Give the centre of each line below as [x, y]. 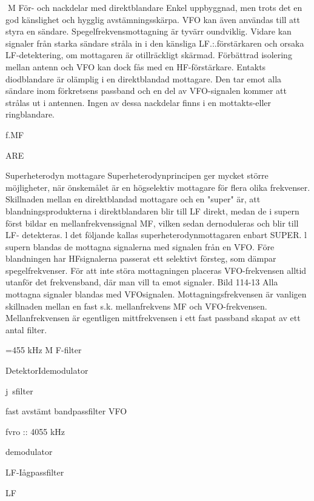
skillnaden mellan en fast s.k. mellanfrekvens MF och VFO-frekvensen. [136, 306]
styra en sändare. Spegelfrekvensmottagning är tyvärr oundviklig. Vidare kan [149, 31]
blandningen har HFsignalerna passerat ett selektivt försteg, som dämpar [141, 258]
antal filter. [26, 329]
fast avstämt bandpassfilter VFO [66, 411]
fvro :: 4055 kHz [35, 431]
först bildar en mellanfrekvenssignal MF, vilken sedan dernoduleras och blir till [152, 223]
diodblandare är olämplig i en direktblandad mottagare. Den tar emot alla [144, 78]
